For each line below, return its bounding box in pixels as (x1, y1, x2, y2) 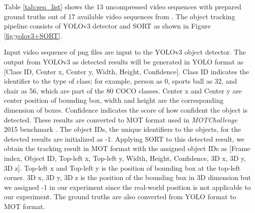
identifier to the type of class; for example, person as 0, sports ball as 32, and (4, 76, 237, 86)
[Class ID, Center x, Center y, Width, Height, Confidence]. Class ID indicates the (4, 66, 249, 76)
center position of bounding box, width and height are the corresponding (4, 95, 223, 105)
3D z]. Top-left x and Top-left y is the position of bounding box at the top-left (4, 162, 241, 173)
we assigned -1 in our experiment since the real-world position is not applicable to (4, 182, 251, 192)
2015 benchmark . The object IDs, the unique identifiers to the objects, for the (4, 124, 241, 134)
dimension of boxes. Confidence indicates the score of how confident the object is (4, 104, 248, 115)
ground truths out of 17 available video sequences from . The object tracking (4, 11, 235, 21)
